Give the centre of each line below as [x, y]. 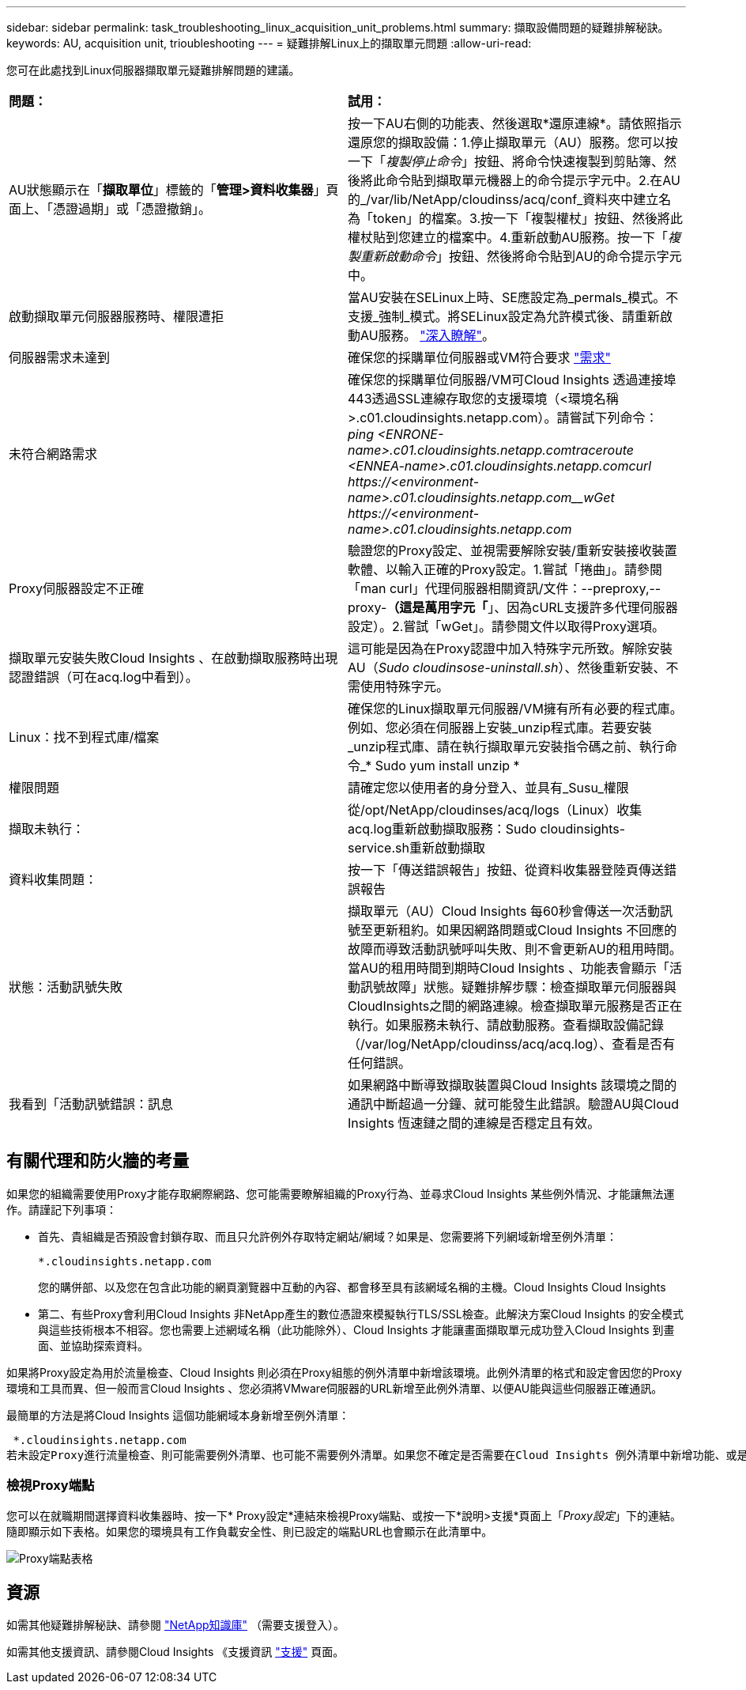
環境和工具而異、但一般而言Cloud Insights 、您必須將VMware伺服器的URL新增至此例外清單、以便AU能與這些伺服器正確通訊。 [335, 1388]
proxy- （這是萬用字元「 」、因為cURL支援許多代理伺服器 [513, 607]
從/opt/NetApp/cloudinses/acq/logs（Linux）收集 [495, 810]
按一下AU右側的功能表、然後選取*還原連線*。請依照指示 [515, 123]
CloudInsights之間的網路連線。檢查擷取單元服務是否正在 [515, 1006]
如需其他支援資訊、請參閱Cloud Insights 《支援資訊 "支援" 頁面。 [175, 1652]
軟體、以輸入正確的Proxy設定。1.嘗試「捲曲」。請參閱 [505, 569]
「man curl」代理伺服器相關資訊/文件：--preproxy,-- [505, 588]
